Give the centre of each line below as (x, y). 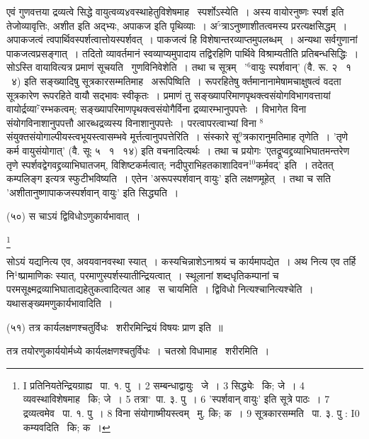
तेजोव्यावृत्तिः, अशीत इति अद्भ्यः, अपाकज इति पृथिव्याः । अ (112, 25)
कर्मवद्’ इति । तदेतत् (295, 164)
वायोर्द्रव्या (22, 109)
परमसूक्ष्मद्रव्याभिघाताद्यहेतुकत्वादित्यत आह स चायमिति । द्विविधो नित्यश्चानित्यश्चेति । (160, 289)
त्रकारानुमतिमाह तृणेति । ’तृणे (295, 137)
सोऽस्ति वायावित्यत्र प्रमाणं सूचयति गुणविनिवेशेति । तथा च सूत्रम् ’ (127, 67)
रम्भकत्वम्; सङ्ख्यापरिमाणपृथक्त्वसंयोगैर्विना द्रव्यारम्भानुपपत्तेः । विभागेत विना (174, 109)
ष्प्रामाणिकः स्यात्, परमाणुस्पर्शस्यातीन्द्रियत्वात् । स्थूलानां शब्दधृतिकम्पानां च (148, 275)
